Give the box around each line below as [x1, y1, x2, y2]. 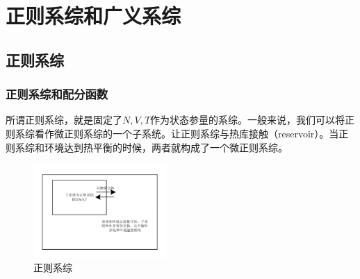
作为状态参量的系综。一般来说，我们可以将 [150, 112, 345, 127]
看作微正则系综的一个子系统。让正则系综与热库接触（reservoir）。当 [34, 126, 339, 140]
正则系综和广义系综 [6, 1, 181, 30]
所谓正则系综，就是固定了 [6, 112, 122, 127]
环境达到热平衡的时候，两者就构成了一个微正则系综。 [44, 139, 288, 154]
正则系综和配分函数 [6, 85, 108, 103]
